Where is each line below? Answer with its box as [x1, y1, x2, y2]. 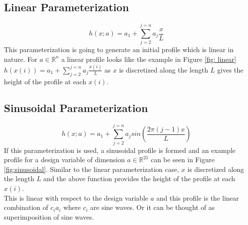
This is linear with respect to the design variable [4, 192, 148, 203]
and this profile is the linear [156, 192, 239, 203]
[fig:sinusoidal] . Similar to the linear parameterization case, [4, 164, 179, 174]
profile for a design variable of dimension [4, 154, 125, 165]
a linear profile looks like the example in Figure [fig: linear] [61, 54, 236, 64]
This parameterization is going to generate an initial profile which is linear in [4, 44, 234, 55]
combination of [4, 202, 49, 212]
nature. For [4, 54, 37, 64]
